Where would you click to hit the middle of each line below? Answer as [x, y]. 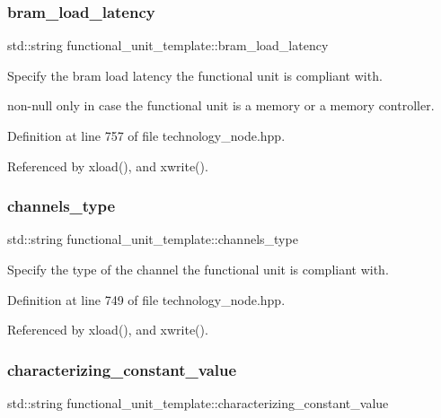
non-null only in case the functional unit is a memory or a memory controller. [221, 105]
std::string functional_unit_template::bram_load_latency [168, 45]
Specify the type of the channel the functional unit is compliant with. [198, 269]
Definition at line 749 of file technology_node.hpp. [146, 299]
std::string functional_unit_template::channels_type [153, 239]
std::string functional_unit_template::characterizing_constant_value [198, 403]
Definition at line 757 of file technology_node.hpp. [146, 135]
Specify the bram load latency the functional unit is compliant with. [195, 75]
